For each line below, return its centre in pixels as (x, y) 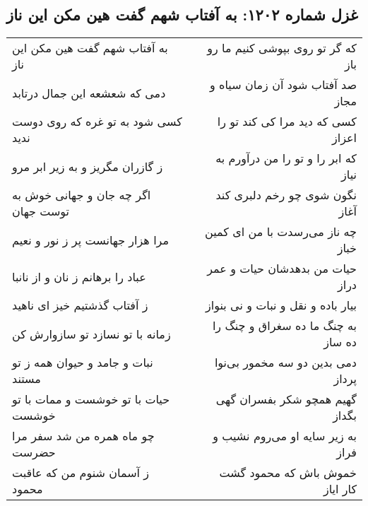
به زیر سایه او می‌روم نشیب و (285, 436)
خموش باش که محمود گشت (288, 473)
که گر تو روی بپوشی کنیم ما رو (282, 48)
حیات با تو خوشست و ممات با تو (91, 399)
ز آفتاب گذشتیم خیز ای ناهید (80, 305)
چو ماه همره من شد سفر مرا (83, 436)
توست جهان (41, 211)
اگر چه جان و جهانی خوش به (82, 195)
